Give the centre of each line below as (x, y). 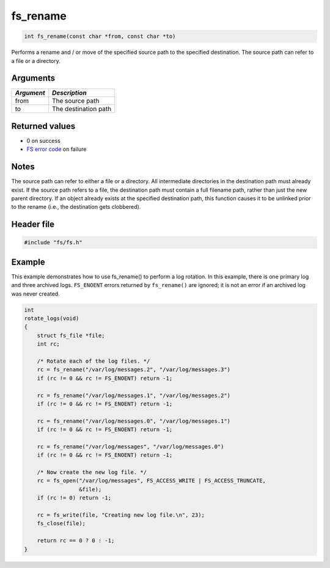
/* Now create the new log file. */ (92, 472)
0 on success (43, 140)
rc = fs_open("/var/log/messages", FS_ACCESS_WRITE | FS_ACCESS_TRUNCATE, (151, 481)
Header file (33, 224)
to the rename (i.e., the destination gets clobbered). (76, 207)
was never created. (36, 294)
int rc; (49, 344)
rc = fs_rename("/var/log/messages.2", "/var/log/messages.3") (134, 370)
